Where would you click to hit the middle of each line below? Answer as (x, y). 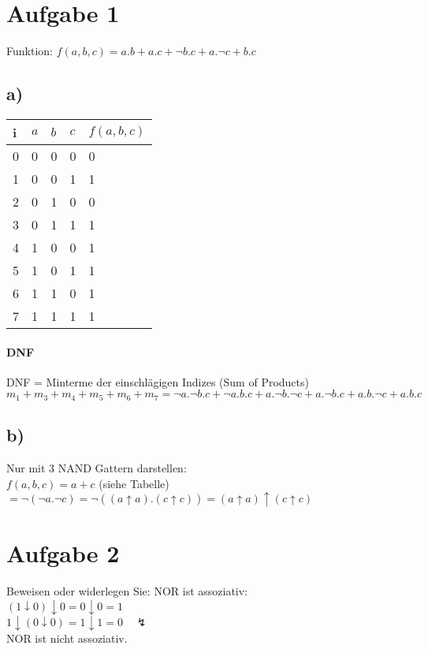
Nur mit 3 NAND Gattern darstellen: (97, 467)
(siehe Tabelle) (134, 483)
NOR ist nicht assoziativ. (67, 638)
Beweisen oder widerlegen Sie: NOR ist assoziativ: (127, 591)
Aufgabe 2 (63, 553)
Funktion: (30, 51)
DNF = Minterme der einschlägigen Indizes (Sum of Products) (158, 381)
